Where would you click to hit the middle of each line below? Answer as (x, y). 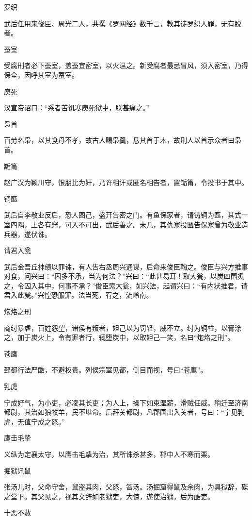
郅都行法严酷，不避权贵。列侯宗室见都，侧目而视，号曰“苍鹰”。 (106, 370)
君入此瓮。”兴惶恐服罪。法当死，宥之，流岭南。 (79, 295)
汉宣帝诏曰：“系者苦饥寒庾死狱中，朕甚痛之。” (77, 108)
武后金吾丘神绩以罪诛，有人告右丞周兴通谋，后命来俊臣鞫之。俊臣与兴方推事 (126, 266)
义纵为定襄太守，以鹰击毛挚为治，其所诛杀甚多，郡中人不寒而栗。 (109, 454)
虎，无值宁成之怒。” (34, 421)
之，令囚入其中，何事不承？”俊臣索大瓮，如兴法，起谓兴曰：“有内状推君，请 (126, 285)
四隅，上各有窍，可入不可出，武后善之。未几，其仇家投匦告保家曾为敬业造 (129, 224)
